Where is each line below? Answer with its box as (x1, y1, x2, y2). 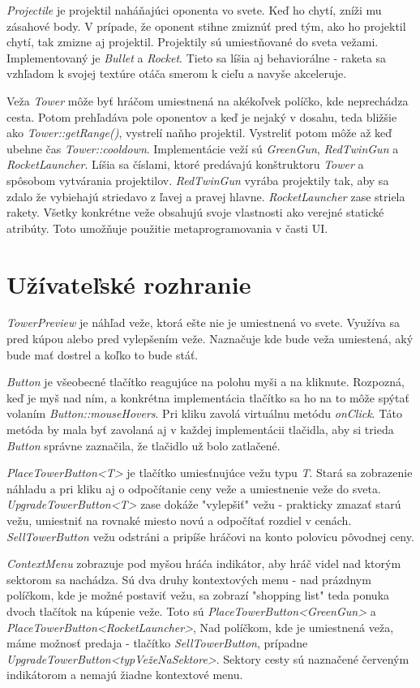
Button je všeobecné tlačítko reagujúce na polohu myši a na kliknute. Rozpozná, (6, 373, 405, 390)
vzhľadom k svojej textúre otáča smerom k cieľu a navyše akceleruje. (6, 65, 347, 82)
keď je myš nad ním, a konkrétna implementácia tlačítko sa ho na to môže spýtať (6, 389, 409, 406)
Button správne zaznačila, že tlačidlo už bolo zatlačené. (6, 436, 281, 454)
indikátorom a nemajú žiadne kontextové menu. (6, 666, 243, 683)
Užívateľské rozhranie (6, 267, 251, 300)
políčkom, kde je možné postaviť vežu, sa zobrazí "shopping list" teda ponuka (6, 587, 390, 604)
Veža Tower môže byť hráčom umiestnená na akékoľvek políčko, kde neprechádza (6, 92, 409, 109)
